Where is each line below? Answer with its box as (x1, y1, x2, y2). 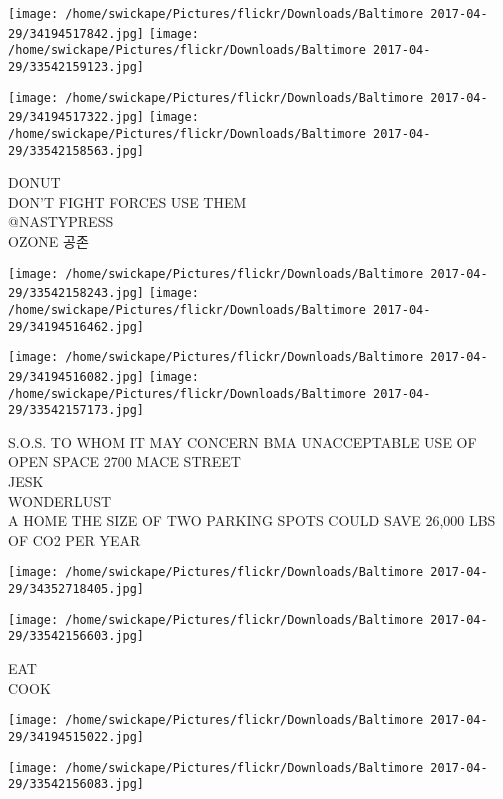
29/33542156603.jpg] (8, 629, 145, 644)
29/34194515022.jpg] (8, 729, 145, 744)
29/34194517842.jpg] (8, 26, 145, 41)
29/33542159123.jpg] (8, 59, 145, 74)
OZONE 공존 (8, 231, 89, 252)
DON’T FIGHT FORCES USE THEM (8, 191, 247, 212)
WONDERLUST (8, 490, 112, 511)
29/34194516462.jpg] (8, 319, 145, 334)
